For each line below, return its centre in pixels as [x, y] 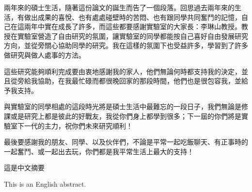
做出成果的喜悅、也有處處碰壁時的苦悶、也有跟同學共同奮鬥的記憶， [133, 17]
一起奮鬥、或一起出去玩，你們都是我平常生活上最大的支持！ [99, 151]
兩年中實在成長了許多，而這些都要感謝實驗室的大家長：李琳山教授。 [133, 26]
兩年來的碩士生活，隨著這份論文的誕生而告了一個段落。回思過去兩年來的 [119, 7]
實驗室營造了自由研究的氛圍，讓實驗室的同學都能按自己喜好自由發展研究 [133, 36]
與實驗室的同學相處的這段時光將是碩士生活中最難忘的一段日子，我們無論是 [123, 106]
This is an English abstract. [45, 184]
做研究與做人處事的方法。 [45, 55]
